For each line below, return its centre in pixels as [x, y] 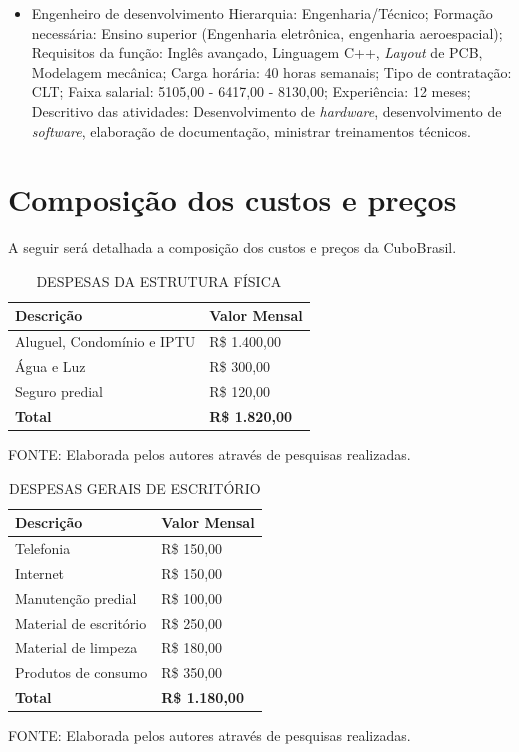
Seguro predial [59, 391]
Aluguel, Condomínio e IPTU [105, 341]
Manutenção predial [76, 597]
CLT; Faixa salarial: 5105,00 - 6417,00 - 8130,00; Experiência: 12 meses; [251, 91]
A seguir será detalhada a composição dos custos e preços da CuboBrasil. [232, 247]
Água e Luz [50, 366]
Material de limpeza [76, 647]
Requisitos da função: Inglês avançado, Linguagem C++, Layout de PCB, [257, 52]
